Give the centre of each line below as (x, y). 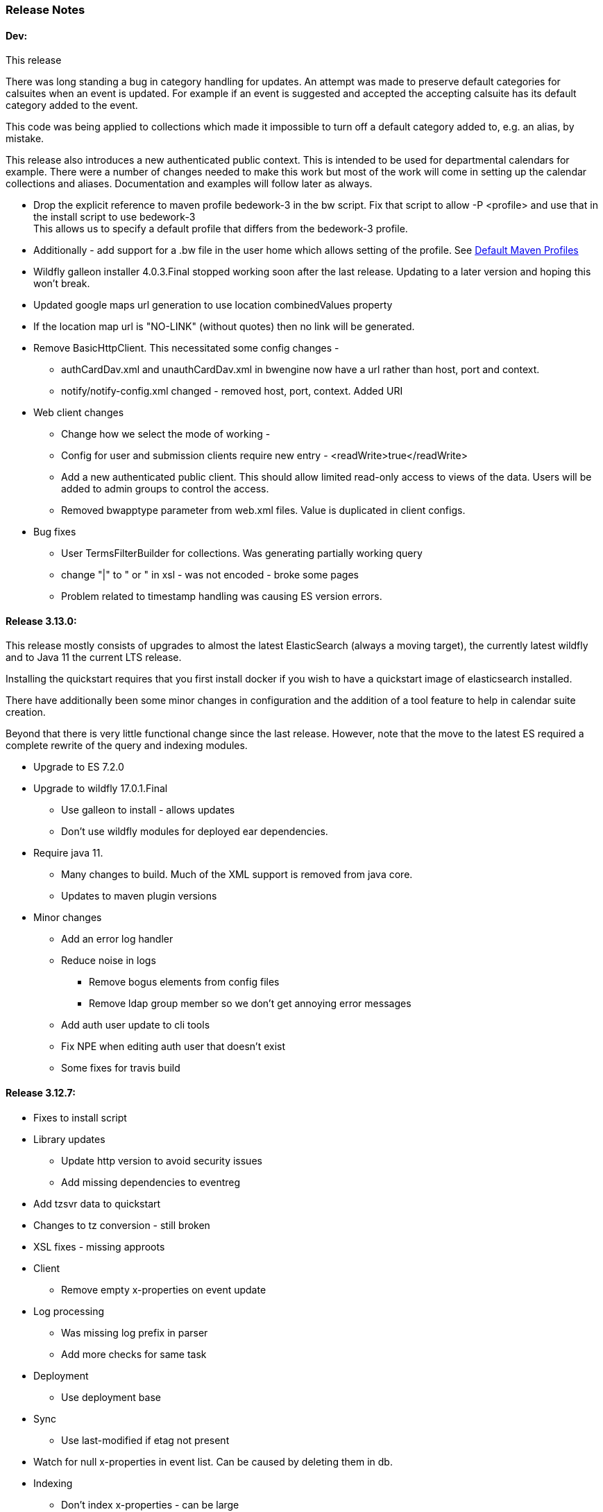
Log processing (69, 1311)
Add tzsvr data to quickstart (97, 1203)
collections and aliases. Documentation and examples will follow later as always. (189, 184)
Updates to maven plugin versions (139, 896)
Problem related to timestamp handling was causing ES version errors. (222, 596)
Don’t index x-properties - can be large (150, 1504)
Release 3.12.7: (41, 1093)
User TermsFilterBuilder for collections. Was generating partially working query (242, 553)
